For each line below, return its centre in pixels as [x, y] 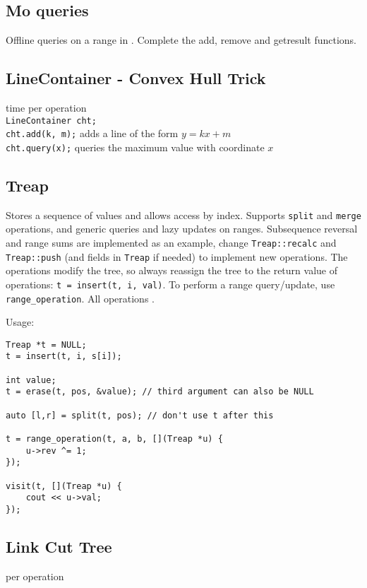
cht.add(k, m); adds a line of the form [92, 133]
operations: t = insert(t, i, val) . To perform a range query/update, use [170, 284]
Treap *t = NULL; [46, 345]
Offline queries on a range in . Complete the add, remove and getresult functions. [181, 40]
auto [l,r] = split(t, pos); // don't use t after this [140, 415]
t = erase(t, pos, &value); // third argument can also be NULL [160, 392]
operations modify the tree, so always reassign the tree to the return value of [172, 270]
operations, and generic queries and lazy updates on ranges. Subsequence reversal [182, 229]
